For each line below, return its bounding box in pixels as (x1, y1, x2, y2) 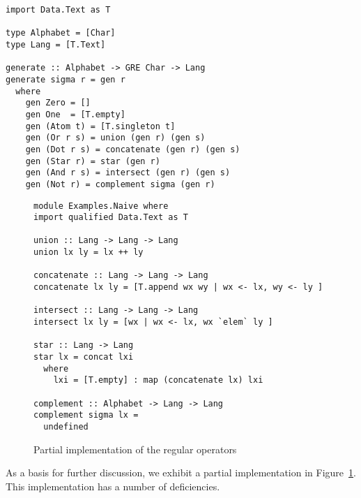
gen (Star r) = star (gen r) (25, 156, 160, 166)
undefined (43, 421, 89, 432)
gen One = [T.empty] (25, 109, 125, 119)
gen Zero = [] (25, 98, 91, 108)
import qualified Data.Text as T (33, 212, 188, 223)
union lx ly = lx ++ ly (33, 247, 144, 258)
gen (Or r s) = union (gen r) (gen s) (25, 133, 206, 143)
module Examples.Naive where (33, 200, 169, 211)
